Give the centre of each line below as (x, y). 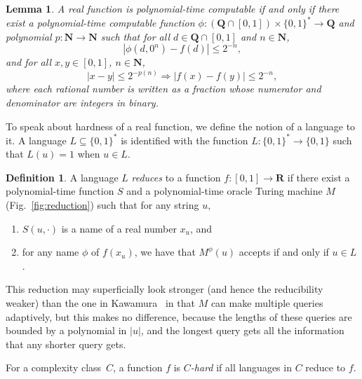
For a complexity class (54, 367)
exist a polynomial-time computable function (100, 23)
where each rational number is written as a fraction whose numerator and (163, 89)
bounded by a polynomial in (66, 330)
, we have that (165, 252)
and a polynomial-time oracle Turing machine (224, 191)
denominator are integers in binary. (82, 102)
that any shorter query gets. (66, 344)
